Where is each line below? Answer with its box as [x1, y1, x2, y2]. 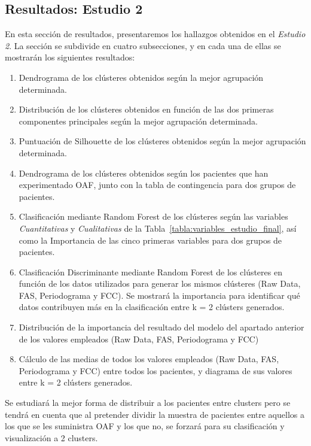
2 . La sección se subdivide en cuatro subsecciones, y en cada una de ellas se [5, 39, 281, 51]
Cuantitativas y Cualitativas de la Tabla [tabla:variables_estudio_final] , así [19, 222, 297, 234]
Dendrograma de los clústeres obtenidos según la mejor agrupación [19, 71, 264, 83]
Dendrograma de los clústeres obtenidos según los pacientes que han [19, 166, 269, 179]
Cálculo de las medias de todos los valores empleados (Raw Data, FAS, [19, 353, 279, 365]
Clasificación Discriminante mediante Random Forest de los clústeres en [19, 265, 282, 278]
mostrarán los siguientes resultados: [5, 51, 135, 63]
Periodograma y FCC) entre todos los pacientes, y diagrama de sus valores [19, 364, 292, 377]
